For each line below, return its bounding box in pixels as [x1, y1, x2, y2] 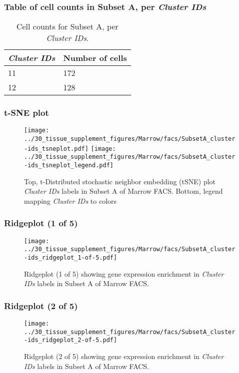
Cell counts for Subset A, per [16, 20, 118, 32]
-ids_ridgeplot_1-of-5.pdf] [24, 254, 117, 262]
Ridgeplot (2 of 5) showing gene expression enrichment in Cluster [24, 351, 224, 362]
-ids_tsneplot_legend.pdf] [24, 162, 113, 169]
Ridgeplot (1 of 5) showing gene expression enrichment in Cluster [24, 268, 224, 279]
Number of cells [63, 52, 127, 64]
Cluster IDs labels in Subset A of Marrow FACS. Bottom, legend [24, 186, 223, 196]
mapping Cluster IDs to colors [24, 195, 117, 206]
